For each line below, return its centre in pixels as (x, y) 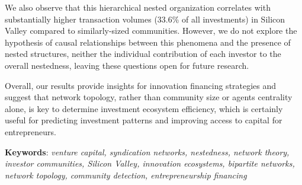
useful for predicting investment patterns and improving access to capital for (144, 120)
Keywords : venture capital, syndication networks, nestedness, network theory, (147, 151)
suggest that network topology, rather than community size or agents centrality (149, 97)
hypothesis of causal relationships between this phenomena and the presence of (148, 42)
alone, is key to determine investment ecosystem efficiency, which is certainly (144, 108)
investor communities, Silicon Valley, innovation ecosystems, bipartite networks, (150, 163)
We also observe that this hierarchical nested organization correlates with (138, 7)
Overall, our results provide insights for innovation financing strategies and (141, 85)
